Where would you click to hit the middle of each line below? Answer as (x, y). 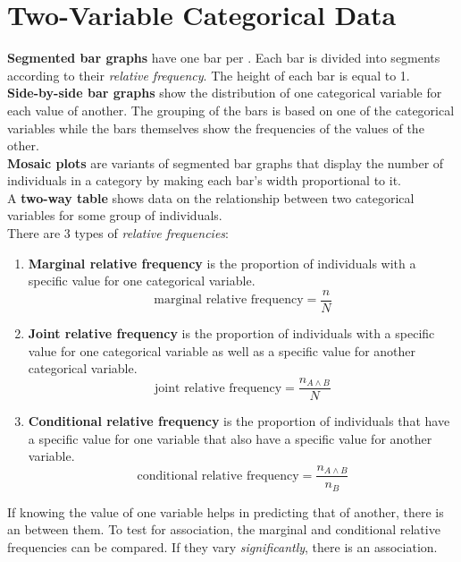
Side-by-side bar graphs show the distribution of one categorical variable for (225, 93)
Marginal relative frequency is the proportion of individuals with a (222, 263)
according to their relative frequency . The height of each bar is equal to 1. (209, 75)
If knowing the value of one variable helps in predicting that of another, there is (226, 511)
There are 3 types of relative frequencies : (118, 233)
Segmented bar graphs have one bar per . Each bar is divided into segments (224, 58)
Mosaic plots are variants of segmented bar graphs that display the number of (226, 162)
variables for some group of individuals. (115, 215)
